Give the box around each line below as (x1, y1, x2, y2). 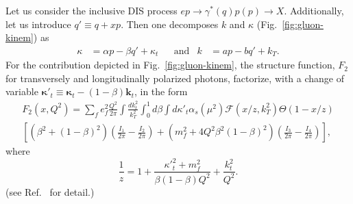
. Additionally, (284, 3, 344, 17)
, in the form (134, 84, 188, 99)
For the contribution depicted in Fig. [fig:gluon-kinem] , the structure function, (5, 58, 335, 72)
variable (5, 84, 38, 99)
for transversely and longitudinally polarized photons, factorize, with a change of (5, 71, 344, 85)
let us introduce (5, 16, 71, 31)
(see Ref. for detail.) (5, 184, 95, 199)
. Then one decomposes (121, 16, 219, 31)
